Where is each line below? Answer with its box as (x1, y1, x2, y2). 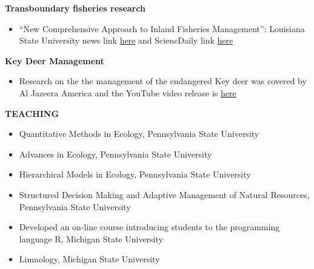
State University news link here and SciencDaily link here (19, 34, 233, 47)
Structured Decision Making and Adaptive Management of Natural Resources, (19, 188, 310, 201)
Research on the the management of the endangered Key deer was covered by (19, 75, 307, 87)
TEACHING (5, 107, 59, 119)
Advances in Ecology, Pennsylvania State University (19, 147, 212, 160)
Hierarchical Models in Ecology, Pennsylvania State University (19, 168, 251, 181)
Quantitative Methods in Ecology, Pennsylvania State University (19, 127, 259, 140)
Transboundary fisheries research (5, 2, 145, 14)
